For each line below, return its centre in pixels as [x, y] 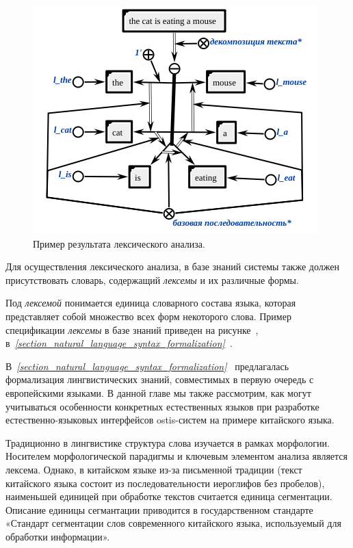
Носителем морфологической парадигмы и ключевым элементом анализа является [177, 456]
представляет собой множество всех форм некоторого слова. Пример [148, 316]
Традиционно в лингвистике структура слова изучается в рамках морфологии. [168, 442]
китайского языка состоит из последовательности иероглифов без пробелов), [165, 483]
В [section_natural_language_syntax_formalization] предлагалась [147, 366]
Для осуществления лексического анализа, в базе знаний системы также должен [172, 266]
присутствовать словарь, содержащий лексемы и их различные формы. [152, 279]
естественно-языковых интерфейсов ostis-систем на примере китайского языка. [170, 420]
